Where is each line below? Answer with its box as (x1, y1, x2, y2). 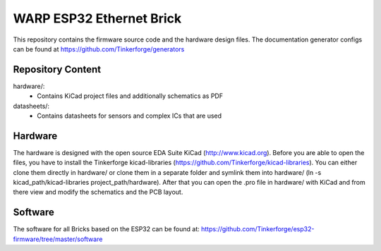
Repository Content (13, 63, 102, 75)
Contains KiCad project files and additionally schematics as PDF (37, 92, 224, 100)
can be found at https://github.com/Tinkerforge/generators (13, 44, 185, 53)
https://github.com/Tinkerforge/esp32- (201, 225, 315, 233)
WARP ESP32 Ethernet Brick (13, 11, 182, 26)
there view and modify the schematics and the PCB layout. (13, 188, 183, 197)
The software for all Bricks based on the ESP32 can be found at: (13, 225, 200, 233)
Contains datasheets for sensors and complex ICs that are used (37, 111, 222, 120)
